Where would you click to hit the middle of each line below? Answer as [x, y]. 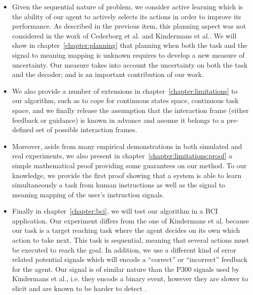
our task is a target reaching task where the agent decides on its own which [126, 230]
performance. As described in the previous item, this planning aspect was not [129, 26]
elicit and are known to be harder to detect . [79, 288]
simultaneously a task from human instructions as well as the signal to [119, 185]
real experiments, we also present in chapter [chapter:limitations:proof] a [122, 156]
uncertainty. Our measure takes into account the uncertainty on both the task [130, 64]
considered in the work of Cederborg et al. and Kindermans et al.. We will [124, 35]
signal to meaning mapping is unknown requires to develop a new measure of [128, 55]
